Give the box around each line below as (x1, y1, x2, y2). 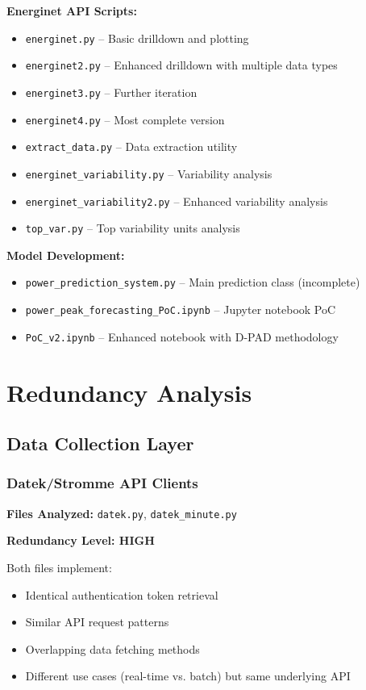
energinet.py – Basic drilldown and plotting (25, 29, 249, 46)
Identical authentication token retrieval (25, 586, 218, 603)
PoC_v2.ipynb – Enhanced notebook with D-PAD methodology (25, 328, 339, 345)
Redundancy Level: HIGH (6, 532, 155, 549)
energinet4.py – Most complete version (25, 111, 225, 128)
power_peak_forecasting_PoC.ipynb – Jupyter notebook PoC (25, 301, 336, 318)
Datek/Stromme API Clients (6, 473, 198, 493)
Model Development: (6, 246, 125, 263)
